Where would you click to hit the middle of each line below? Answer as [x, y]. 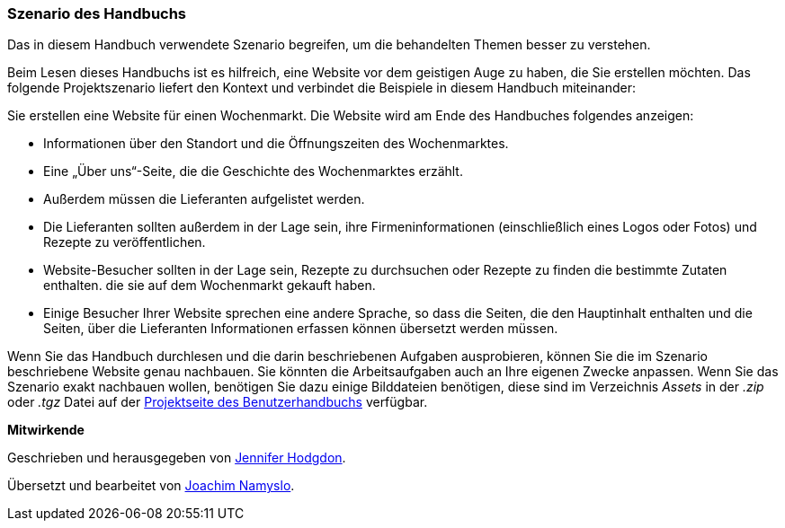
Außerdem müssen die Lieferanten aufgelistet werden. [204, 199]
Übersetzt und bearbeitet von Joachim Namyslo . [151, 486]
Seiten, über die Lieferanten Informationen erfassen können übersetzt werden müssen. [301, 329]
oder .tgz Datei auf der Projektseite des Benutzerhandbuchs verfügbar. [218, 402]
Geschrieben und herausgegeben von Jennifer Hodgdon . [177, 458]
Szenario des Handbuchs [97, 13]
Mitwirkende [46, 430]
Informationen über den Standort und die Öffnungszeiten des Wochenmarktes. [276, 144]
